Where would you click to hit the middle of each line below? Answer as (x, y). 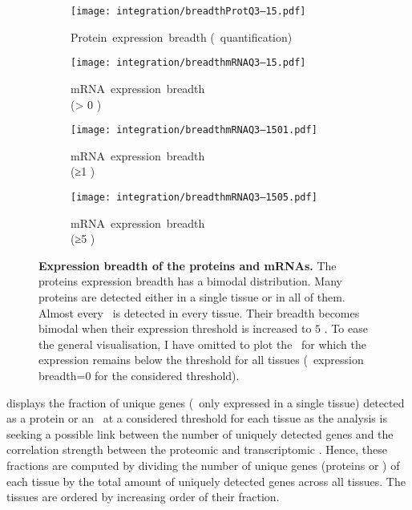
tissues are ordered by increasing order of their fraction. (143, 497)
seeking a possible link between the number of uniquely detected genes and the (200, 433)
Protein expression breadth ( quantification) (182, 36)
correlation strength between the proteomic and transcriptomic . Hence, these (197, 449)
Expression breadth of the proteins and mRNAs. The (188, 265)
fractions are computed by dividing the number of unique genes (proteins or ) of (203, 465)
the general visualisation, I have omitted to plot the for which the (202, 344)
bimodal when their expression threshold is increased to (175, 328)
